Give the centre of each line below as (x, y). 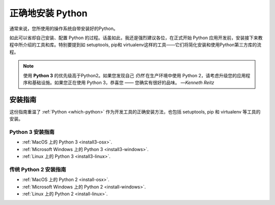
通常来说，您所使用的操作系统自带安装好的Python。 (64, 28)
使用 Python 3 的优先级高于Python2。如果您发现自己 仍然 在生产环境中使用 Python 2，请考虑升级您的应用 (135, 75)
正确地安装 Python (48, 13)
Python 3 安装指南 (32, 132)
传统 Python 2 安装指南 (38, 169)
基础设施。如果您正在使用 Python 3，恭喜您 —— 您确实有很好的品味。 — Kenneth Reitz (123, 82)
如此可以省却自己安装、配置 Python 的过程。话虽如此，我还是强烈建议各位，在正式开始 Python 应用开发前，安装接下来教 (136, 38)
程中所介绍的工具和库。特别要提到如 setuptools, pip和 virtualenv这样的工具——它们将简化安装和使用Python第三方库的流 (135, 45)
